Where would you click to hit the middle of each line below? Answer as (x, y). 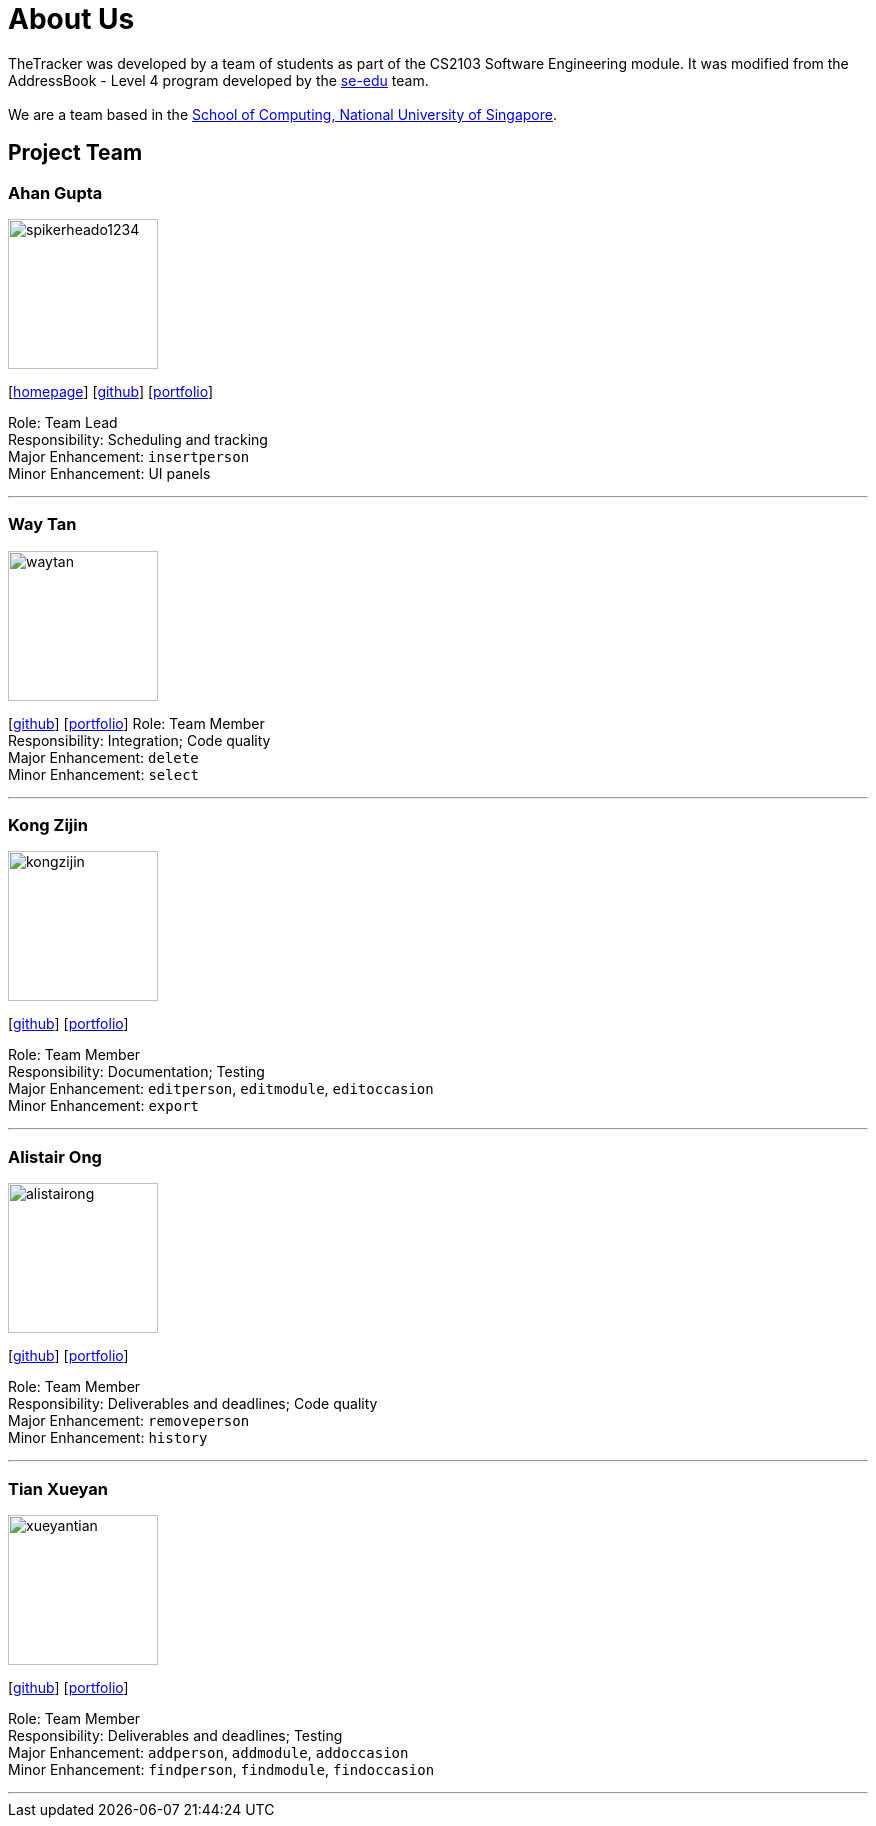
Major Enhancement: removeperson (129, 1421)
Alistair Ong (55, 1156)
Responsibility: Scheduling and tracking (138, 439)
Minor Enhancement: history (108, 1438)
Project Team (75, 153)
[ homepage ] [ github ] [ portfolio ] (111, 391)
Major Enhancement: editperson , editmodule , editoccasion (221, 1089)
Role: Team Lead (63, 422)
